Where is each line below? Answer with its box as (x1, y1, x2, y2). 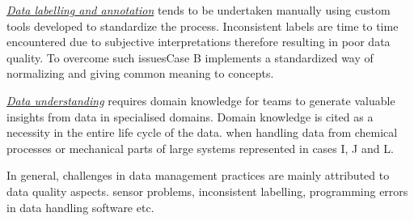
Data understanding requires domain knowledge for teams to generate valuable (6, 91, 395, 108)
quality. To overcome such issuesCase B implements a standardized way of (6, 49, 374, 66)
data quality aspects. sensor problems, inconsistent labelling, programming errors (6, 182, 408, 199)
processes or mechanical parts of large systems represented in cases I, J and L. (6, 139, 394, 156)
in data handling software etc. (6, 198, 154, 215)
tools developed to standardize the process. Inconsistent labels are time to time (6, 17, 399, 34)
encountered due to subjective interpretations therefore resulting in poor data (6, 33, 391, 50)
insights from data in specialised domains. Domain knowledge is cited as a (6, 108, 374, 125)
